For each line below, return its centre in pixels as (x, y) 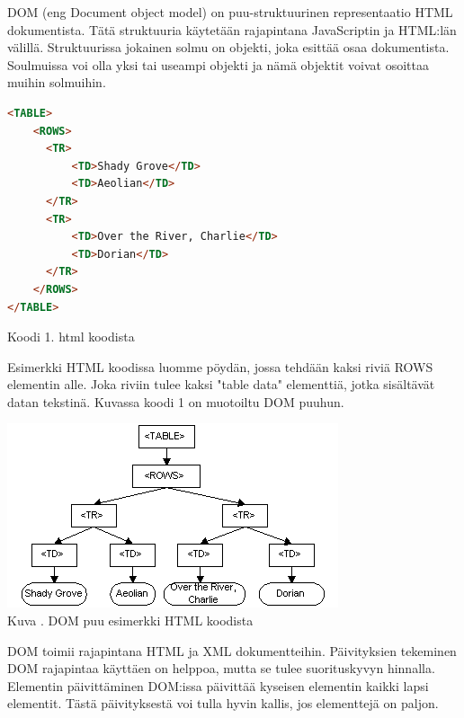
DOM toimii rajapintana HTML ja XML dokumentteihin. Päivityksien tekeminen (232, 650)
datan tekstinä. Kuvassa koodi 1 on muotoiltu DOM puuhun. (176, 401)
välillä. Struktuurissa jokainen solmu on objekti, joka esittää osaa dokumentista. (228, 47)
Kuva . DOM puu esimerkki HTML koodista (130, 620)
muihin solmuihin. (57, 82)
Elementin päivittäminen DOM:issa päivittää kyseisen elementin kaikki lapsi (218, 685)
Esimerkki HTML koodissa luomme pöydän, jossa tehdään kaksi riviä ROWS (220, 366)
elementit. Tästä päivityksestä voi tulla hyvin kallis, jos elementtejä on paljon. (223, 703)
